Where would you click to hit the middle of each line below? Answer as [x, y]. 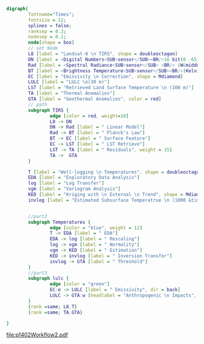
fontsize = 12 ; [47, 20]
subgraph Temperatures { [59, 222]
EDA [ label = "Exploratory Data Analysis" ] [84, 178]
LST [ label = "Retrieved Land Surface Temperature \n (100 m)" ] [111, 88]
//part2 [38, 216]
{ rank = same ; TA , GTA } [56, 312]
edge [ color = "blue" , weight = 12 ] [96, 228]
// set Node [43, 49]
